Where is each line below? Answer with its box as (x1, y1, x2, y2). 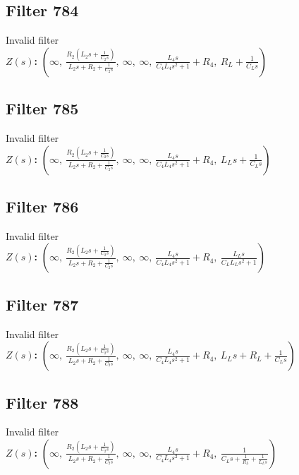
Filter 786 (6, 195, 79, 217)
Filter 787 (6, 293, 79, 315)
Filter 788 (6, 391, 79, 413)
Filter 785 (6, 97, 79, 119)
